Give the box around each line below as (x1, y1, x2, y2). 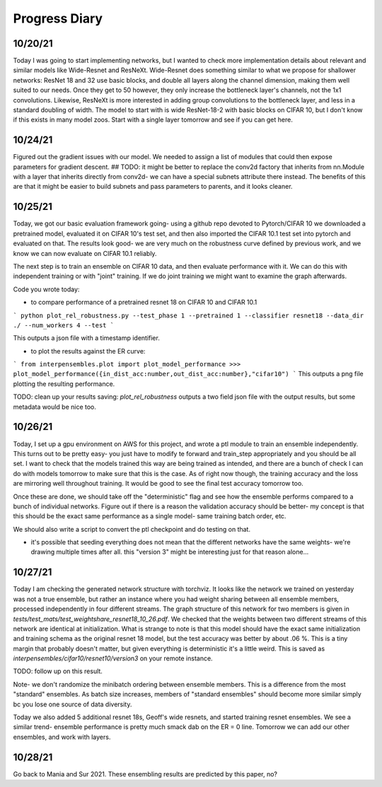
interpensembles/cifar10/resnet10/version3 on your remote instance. (13, 654, 213, 663)
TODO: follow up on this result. (13, 667, 103, 675)
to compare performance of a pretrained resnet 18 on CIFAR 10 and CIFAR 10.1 (30, 298, 257, 307)
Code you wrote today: (13, 285, 80, 293)
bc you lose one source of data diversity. (13, 700, 132, 709)
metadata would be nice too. (13, 402, 97, 411)
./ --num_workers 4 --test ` (13, 321, 115, 329)
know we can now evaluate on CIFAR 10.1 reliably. (13, 249, 157, 257)
